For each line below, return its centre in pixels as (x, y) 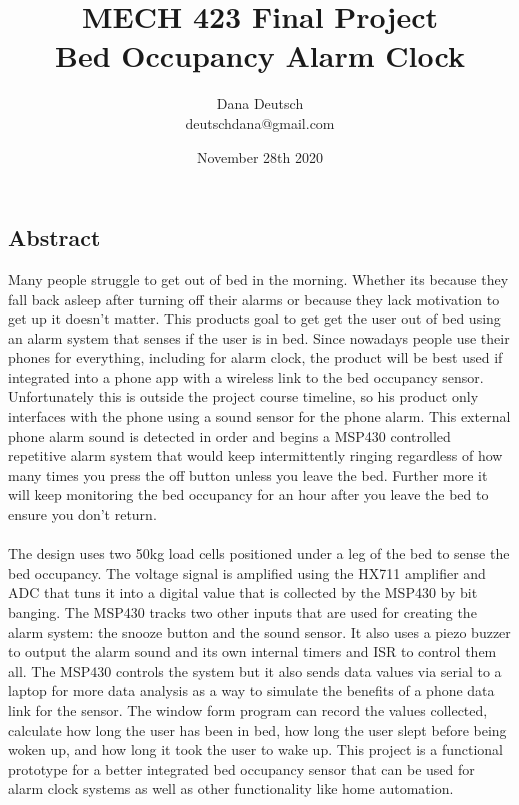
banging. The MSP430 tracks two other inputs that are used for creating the (242, 612)
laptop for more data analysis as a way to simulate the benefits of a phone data (251, 690)
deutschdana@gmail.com (260, 122)
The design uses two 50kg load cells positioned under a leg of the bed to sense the (259, 553)
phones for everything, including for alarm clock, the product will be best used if (255, 357)
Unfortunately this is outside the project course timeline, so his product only (243, 396)
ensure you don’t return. (82, 514)
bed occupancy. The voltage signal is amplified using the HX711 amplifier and (247, 572)
